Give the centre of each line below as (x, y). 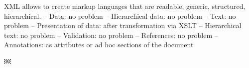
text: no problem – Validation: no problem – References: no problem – (111, 35)
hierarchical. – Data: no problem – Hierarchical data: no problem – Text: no (120, 16)
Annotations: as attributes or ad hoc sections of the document (99, 45)
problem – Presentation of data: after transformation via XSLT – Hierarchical (123, 25)
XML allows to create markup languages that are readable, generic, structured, (125, 6)
